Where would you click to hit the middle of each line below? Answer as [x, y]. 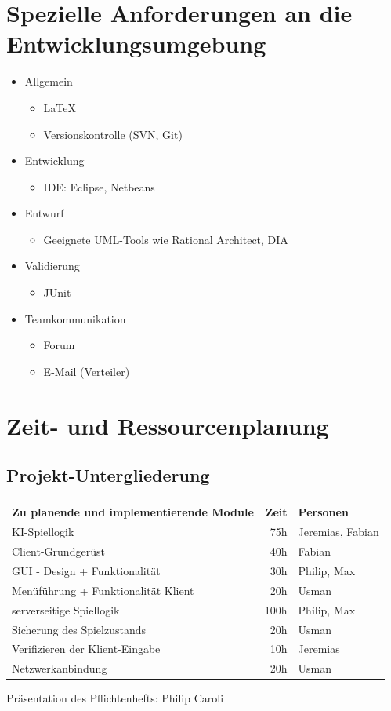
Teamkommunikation [75, 318]
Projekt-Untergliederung [108, 475]
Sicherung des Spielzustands [79, 629]
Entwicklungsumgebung [136, 44]
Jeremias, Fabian [339, 532]
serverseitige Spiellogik [66, 609]
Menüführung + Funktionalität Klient [103, 590]
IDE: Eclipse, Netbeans [99, 186]
